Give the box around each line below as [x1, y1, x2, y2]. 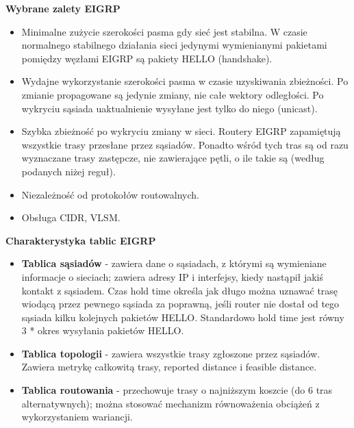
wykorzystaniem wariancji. [21, 410, 133, 424]
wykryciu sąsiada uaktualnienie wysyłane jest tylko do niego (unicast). [21, 101, 318, 115]
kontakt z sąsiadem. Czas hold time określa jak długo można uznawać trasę [21, 283, 338, 297]
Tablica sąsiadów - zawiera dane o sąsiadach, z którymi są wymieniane [21, 256, 327, 270]
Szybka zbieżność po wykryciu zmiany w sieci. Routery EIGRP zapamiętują [21, 124, 341, 138]
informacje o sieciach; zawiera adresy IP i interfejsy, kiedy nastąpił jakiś [21, 269, 324, 284]
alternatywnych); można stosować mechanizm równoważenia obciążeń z [21, 396, 320, 410]
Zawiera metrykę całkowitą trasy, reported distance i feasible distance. [21, 360, 317, 374]
